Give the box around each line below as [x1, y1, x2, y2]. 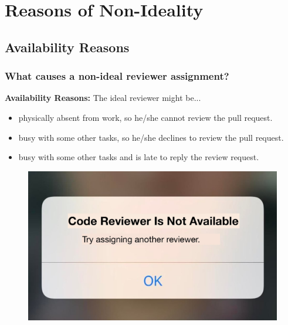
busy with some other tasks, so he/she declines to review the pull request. [18, 131, 284, 143]
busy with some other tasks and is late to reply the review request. [18, 151, 259, 163]
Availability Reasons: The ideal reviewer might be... [5, 92, 201, 104]
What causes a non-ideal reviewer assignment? [5, 69, 229, 83]
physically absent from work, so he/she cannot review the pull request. [18, 111, 273, 123]
